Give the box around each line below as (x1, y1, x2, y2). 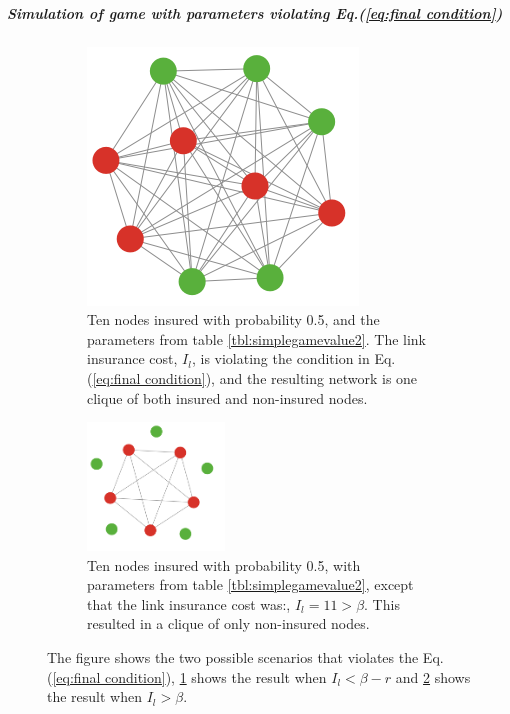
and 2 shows (395, 666, 471, 687)
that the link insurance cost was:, (87, 593, 291, 614)
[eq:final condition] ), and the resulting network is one (92, 367, 418, 388)
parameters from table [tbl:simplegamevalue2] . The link (87, 328, 427, 349)
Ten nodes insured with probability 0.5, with (87, 554, 361, 575)
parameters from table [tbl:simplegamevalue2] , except (87, 574, 414, 595)
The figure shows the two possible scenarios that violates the (47, 647, 419, 667)
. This (364, 593, 400, 614)
